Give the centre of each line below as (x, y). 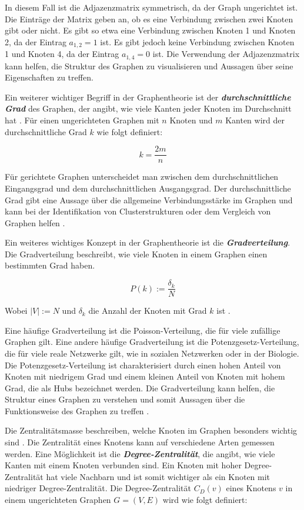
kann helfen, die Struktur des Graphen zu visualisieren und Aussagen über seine (149, 66)
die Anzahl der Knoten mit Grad (148, 311)
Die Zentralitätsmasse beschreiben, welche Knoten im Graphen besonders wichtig (151, 430)
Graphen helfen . (35, 222)
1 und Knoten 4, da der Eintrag (62, 54)
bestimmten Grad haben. (50, 265)
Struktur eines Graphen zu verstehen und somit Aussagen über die (125, 399)
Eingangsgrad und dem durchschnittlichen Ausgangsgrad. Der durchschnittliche (148, 188)
